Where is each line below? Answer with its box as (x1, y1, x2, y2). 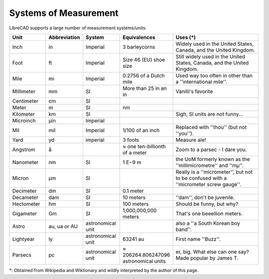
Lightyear (12, 235, 35, 242)
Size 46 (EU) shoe (122, 56, 165, 63)
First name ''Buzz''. (175, 235, 221, 242)
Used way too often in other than (175, 72, 253, 79)
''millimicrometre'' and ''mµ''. (175, 162, 244, 169)
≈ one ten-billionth (122, 143, 166, 150)
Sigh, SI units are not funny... (175, 110, 244, 117)
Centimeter (12, 97, 39, 104)
